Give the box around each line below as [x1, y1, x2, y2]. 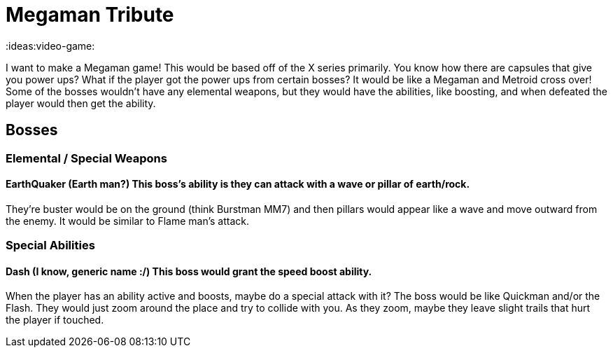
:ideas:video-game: [6, 39, 95, 52]
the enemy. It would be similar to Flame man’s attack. [6, 214, 250, 227]
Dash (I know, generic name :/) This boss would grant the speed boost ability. [6, 265, 372, 277]
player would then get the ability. [6, 97, 156, 109]
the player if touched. [6, 314, 104, 326]
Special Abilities [6, 238, 95, 253]
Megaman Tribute [6, 3, 174, 27]
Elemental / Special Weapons [6, 151, 167, 165]
